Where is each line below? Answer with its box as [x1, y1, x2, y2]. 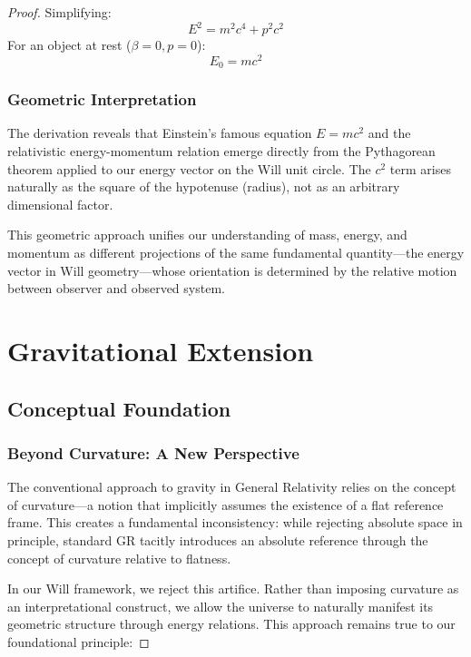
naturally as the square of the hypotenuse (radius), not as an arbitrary [7, 177, 400, 196]
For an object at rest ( [7, 35, 132, 54]
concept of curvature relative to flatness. [7, 548, 231, 567]
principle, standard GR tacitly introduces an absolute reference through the [7, 530, 428, 549]
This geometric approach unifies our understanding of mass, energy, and [7, 225, 407, 244]
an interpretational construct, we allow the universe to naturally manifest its [7, 596, 434, 615]
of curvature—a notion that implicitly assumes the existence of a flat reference [7, 495, 444, 514]
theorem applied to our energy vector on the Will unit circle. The [7, 159, 371, 178]
